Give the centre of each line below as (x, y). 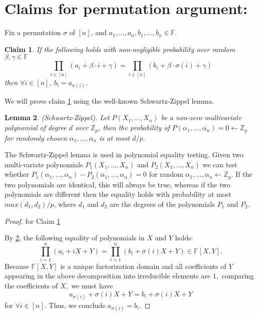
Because (17, 266)
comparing (238, 276)
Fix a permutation (33, 32)
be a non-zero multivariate (201, 117)
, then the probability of (134, 127)
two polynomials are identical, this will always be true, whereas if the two (117, 184)
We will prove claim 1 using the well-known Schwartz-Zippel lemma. (109, 100)
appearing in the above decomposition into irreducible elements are (107, 276)
